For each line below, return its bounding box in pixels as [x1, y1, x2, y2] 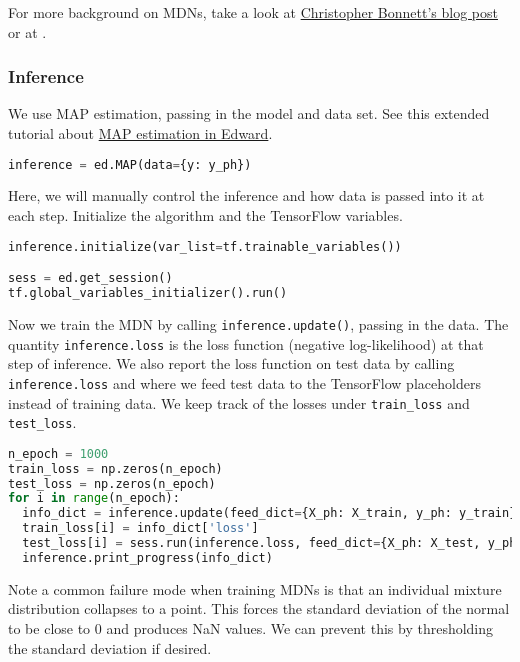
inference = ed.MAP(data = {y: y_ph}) [8, 157, 252, 172]
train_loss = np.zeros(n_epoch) [8, 461, 223, 476]
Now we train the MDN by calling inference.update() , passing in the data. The [8, 313, 509, 334]
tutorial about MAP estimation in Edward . [8, 123, 273, 143]
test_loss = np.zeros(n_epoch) [8, 476, 216, 491]
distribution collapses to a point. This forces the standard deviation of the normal [8, 598, 510, 619]
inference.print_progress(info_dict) [22, 550, 273, 565]
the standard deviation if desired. [8, 637, 212, 658]
